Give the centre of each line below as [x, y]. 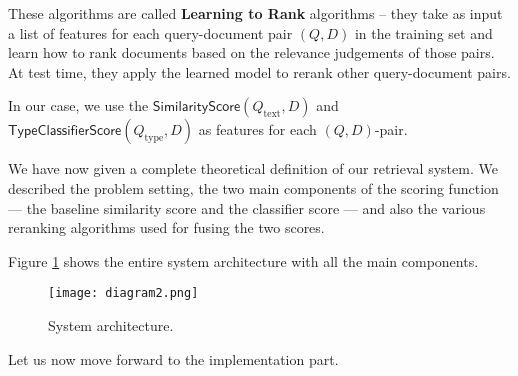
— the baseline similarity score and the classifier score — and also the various [247, 207]
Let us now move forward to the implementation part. [173, 358]
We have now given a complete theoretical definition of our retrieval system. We [253, 168]
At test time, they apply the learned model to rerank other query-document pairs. [259, 71]
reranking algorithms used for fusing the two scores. [166, 227]
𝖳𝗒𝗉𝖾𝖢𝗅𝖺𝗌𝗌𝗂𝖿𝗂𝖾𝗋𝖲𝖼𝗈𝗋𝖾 [65, 131]
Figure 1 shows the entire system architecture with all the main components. [243, 260]
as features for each [257, 129]
